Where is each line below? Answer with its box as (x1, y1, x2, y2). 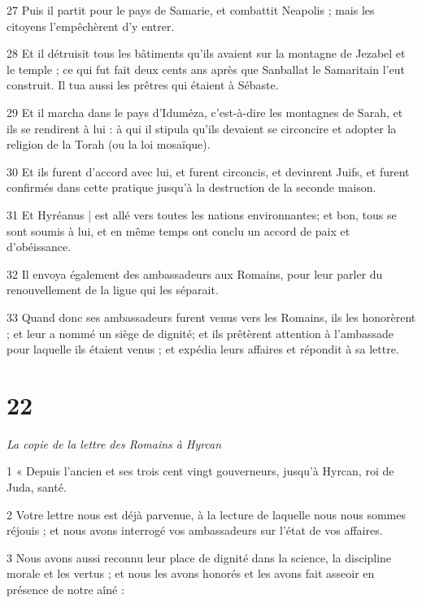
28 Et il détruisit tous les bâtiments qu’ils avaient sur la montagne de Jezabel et (7, 45, 406, 62)
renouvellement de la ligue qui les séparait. (7, 281, 219, 298)
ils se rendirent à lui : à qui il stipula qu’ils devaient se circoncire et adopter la (7, 119, 397, 137)
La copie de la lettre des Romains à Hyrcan (7, 435, 222, 452)
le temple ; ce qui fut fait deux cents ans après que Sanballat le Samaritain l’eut (7, 60, 405, 77)
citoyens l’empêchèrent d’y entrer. (7, 17, 175, 34)
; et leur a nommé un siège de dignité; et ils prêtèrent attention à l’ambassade (7, 324, 394, 341)
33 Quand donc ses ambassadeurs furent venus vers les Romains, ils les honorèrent (7, 308, 416, 325)
